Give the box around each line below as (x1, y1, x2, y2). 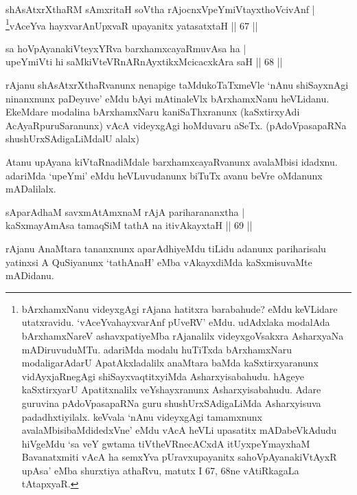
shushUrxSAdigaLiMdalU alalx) (5, 131, 139, 146)
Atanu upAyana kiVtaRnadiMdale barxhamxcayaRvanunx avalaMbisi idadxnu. (5, 155, 338, 168)
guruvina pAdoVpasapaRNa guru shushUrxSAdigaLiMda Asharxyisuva (21, 395, 321, 410)
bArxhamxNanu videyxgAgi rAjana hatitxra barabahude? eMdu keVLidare (21, 301, 338, 316)
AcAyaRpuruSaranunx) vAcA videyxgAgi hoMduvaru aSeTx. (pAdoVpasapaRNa (5, 118, 347, 132)
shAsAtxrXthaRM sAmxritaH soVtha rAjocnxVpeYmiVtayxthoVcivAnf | (5, 2, 315, 16)
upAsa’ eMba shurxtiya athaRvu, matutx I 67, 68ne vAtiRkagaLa (21, 463, 299, 477)
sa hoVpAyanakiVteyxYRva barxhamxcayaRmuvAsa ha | (5, 41, 246, 55)
